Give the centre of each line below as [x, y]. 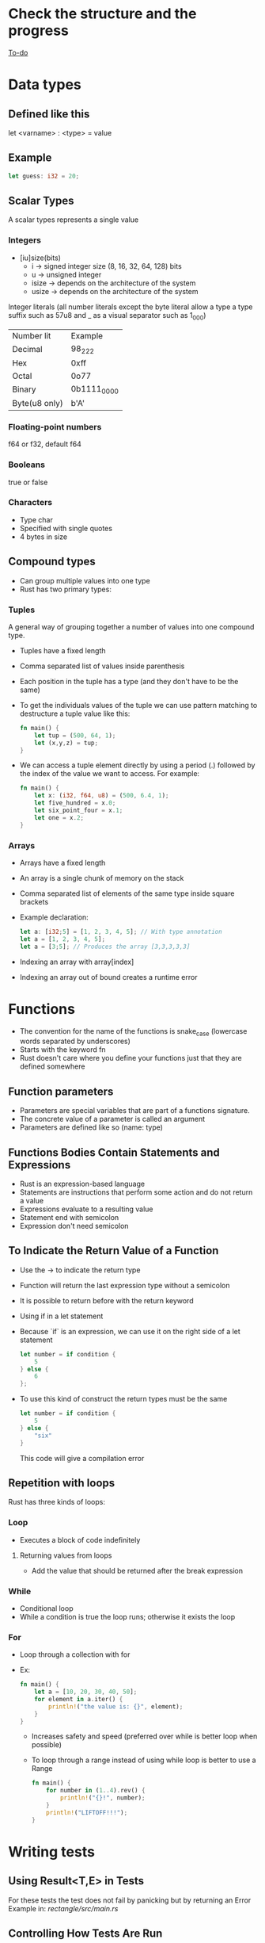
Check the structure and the [102, 14]
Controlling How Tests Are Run [85, 1934]
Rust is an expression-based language [82, 1184]
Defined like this [49, 114]
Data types [45, 85]
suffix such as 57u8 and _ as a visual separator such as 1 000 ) [107, 316]
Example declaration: [54, 917]
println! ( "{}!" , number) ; [102, 1798]
